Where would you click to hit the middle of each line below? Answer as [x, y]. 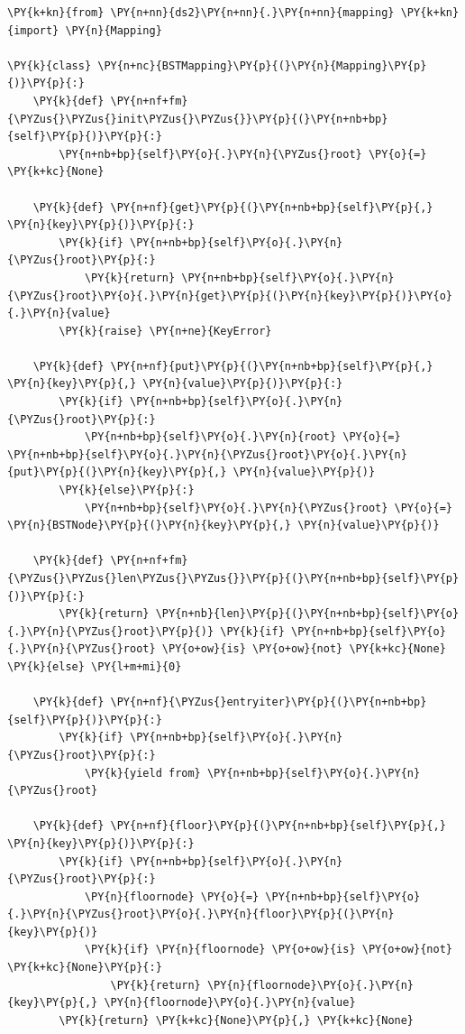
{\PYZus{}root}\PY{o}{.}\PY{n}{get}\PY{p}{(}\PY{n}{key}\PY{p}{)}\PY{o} [230, 295]
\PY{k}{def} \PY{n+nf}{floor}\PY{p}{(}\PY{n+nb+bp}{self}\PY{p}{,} [239, 826]
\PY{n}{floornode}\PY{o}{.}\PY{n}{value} [230, 1003]
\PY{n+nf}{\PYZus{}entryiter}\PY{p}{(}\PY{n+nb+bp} [269, 702]
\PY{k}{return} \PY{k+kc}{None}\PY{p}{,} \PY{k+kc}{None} [237, 1020]
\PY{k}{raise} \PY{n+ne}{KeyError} [165, 331]
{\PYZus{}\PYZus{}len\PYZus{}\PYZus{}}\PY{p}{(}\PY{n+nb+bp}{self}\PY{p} [233, 578]
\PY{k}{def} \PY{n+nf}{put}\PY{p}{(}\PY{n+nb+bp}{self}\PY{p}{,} [233, 366]
